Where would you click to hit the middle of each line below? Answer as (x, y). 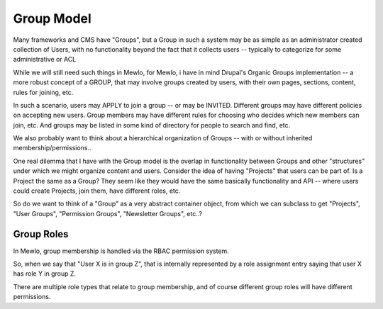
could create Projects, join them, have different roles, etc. (97, 191)
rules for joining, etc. (43, 92)
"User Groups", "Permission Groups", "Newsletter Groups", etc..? (107, 213)
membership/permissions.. (52, 148)
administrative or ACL (45, 60)
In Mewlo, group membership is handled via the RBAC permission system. (121, 251)
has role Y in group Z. (45, 274)
